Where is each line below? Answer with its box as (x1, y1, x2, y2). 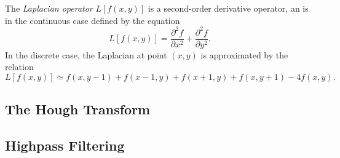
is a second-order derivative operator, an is (148, 2, 309, 14)
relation (5, 60, 34, 73)
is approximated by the (200, 48, 288, 61)
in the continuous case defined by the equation (5, 14, 180, 26)
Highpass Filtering (5, 136, 125, 155)
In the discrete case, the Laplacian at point (5, 48, 167, 61)
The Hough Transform (5, 100, 151, 119)
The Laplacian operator (5, 2, 93, 14)
